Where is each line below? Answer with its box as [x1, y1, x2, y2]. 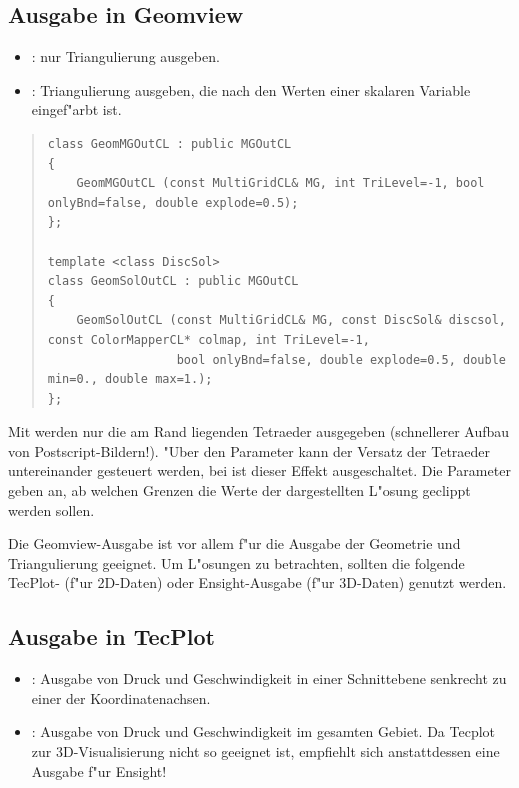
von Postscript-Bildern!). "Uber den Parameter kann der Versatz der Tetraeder [8, 440, 491, 461]
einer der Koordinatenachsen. [31, 687, 211, 708]
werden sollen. [8, 499, 95, 520]
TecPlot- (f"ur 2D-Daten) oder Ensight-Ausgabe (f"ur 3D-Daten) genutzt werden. [8, 572, 507, 593]
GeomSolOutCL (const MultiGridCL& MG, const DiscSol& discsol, [76, 313, 506, 328]
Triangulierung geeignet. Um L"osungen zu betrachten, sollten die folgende [8, 552, 465, 573]
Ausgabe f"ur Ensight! [31, 760, 167, 781]
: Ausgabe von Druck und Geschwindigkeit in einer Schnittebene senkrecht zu [31, 668, 507, 689]
